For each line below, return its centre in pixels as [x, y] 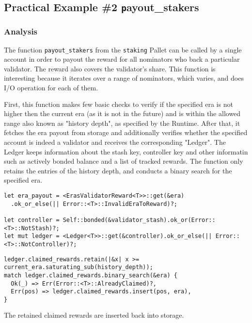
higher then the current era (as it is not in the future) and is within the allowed [122, 113]
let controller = [32, 220]
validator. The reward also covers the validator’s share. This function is [110, 68]
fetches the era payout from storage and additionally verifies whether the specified [126, 132]
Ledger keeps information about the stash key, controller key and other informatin [126, 151]
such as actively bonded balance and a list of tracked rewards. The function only [124, 161]
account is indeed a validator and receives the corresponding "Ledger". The [115, 142]
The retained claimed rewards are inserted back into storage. [94, 315]
